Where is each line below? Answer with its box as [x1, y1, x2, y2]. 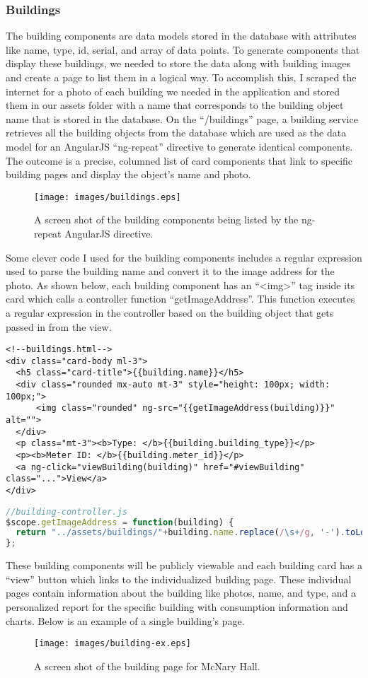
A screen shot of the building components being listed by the [34, 212, 299, 227]
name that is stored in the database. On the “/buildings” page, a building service [6, 111, 358, 126]
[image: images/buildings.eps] [34, 192, 181, 202]
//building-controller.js [6, 506, 127, 517]
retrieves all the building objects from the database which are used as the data [6, 125, 347, 140]
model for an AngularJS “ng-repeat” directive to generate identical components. [6, 139, 353, 153]
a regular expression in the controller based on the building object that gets [6, 305, 334, 320]
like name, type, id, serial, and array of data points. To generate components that [6, 42, 360, 57]
